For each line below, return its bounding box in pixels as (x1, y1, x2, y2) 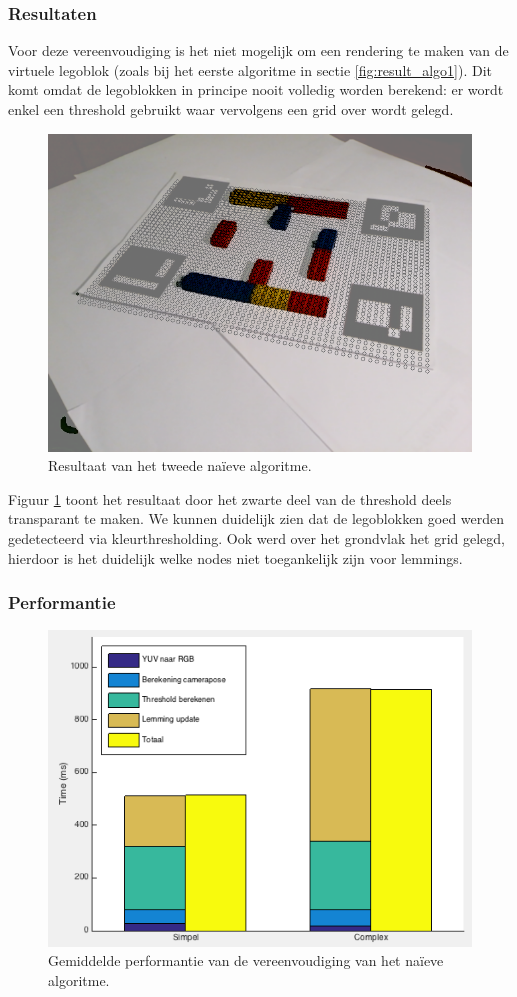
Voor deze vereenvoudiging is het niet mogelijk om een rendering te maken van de (8, 40, 509, 61)
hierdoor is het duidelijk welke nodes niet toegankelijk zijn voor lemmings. (8, 547, 463, 568)
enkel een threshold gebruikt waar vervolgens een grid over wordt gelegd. (8, 99, 454, 119)
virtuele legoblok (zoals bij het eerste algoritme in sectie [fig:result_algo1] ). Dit (8, 59, 493, 80)
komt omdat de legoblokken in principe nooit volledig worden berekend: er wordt (8, 79, 504, 100)
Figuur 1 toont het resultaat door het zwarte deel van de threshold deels (8, 488, 452, 509)
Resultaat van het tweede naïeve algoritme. (48, 455, 312, 476)
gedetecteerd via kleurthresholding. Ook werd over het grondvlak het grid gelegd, (8, 527, 505, 548)
